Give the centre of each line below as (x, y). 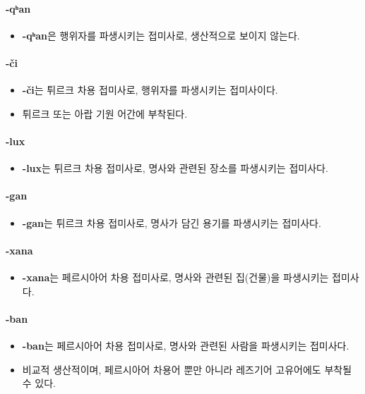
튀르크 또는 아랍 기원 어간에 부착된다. (105, 113)
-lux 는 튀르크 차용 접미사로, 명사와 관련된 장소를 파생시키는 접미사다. (175, 168)
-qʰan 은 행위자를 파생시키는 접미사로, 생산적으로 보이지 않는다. (161, 35)
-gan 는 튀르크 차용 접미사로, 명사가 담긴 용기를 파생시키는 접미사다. (172, 222)
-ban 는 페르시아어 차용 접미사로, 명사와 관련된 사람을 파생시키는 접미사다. (186, 345)
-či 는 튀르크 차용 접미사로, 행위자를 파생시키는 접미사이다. (150, 90)
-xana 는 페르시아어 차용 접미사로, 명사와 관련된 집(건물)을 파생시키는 (175, 277)
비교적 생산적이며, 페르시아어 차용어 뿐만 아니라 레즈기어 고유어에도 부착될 (187, 369)
